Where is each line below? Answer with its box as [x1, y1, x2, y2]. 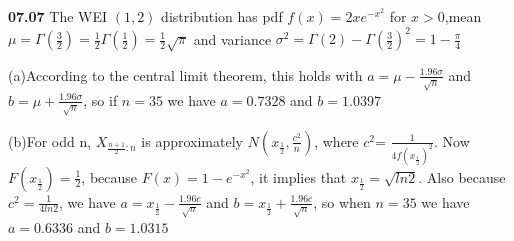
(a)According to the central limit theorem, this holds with [8, 64, 363, 85]
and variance [193, 28, 272, 49]
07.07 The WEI [8, 6, 108, 26]
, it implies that [250, 166, 347, 187]
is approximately [141, 130, 243, 151]
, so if [83, 89, 118, 110]
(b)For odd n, [8, 130, 92, 151]
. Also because [418, 166, 506, 187]
